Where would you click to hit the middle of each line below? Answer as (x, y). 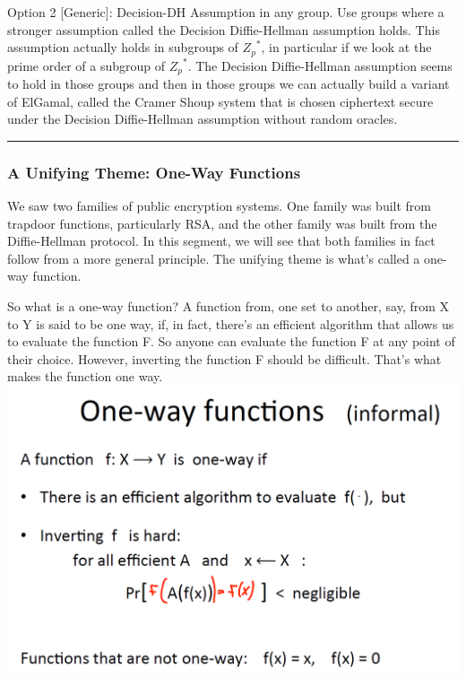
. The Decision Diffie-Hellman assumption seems (320, 65)
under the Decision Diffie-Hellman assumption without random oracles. (203, 119)
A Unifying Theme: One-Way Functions (154, 172)
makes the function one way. (85, 376)
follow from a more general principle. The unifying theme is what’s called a (214, 258)
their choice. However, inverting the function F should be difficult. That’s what (224, 358)
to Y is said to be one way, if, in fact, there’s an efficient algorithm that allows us (231, 323)
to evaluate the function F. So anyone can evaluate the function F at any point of (231, 341)
